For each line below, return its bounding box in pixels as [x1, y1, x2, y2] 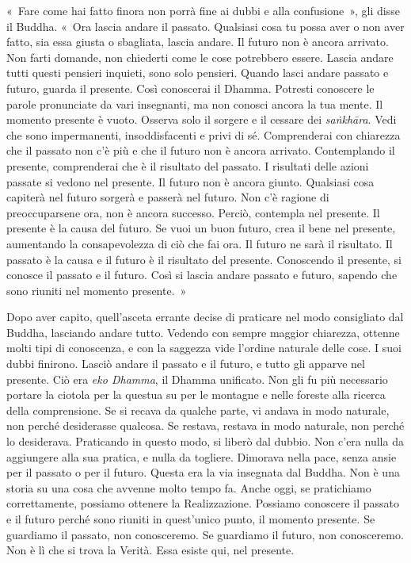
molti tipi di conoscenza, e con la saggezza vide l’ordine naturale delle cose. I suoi [6, 339, 401, 356]
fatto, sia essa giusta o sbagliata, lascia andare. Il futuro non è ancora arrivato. [6, 33, 389, 50]
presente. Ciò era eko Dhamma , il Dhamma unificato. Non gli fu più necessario [6, 370, 388, 387]
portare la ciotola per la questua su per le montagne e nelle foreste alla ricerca [6, 386, 386, 403]
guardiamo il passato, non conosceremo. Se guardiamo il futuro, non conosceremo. [6, 526, 404, 542]
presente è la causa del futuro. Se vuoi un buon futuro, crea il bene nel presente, [6, 220, 396, 236]
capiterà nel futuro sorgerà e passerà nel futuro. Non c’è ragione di [6, 189, 329, 205]
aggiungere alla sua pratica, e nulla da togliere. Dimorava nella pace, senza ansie [6, 448, 397, 465]
